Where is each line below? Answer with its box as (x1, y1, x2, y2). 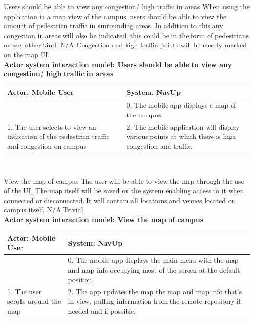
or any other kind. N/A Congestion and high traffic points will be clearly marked (4, 40, 247, 50)
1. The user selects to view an (7, 121, 96, 132)
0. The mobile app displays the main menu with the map (68, 255, 239, 265)
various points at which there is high (127, 131, 236, 141)
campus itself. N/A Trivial (4, 205, 83, 215)
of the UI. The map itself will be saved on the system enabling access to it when (4, 185, 244, 195)
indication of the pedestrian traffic (7, 131, 110, 141)
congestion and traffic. (127, 140, 193, 151)
